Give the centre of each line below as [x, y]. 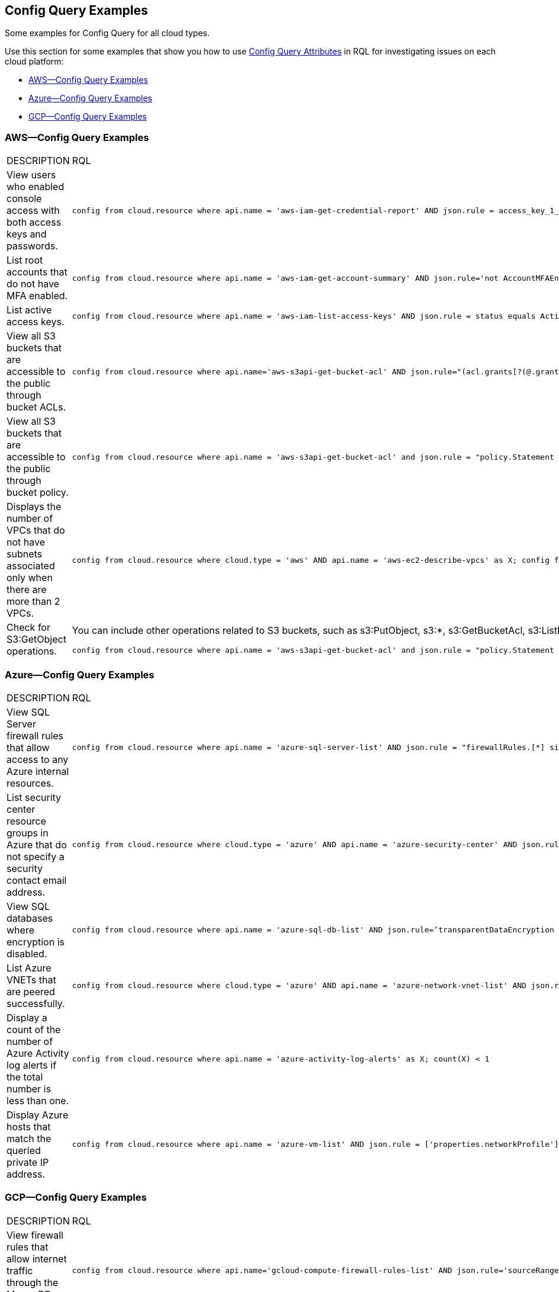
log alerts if [32, 1065]
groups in [28, 833]
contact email [37, 880]
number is [29, 1089]
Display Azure [38, 1115]
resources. [30, 783]
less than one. [38, 1100]
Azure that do [37, 844]
